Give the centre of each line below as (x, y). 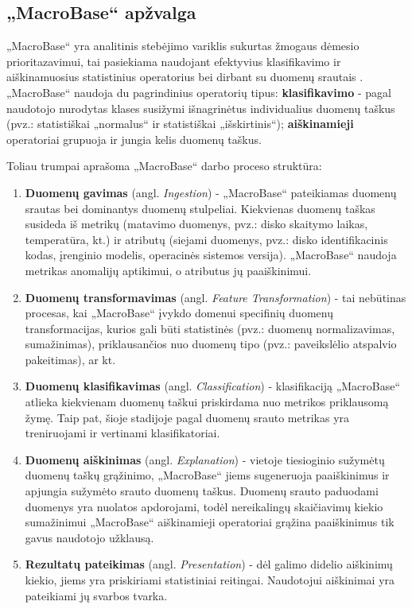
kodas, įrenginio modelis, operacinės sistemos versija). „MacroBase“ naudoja (211, 255)
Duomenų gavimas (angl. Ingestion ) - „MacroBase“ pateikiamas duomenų (211, 192)
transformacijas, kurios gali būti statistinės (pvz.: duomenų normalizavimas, (210, 328)
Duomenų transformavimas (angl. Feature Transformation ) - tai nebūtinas (216, 297)
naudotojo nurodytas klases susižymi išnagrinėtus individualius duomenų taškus (201, 108)
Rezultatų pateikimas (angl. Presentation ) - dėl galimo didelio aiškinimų (209, 564)
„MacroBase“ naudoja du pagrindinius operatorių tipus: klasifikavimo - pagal (199, 92)
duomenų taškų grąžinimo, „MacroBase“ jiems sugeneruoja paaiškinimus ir (207, 475)
